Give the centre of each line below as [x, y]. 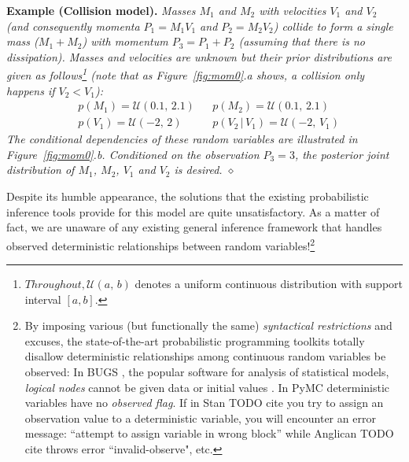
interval [43, 299]
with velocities [293, 10]
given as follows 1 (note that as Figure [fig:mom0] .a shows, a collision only [186, 74]
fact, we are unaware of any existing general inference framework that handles [194, 227]
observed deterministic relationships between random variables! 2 [161, 244]
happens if [31, 90]
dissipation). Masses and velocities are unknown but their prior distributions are [199, 56]
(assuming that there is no [302, 41]
